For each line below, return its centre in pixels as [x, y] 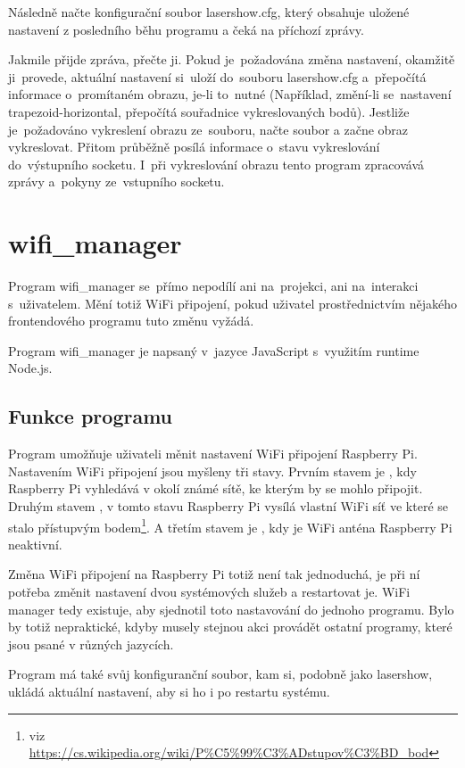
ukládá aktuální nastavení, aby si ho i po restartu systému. [169, 692]
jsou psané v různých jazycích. [91, 644]
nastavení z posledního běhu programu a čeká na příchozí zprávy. [186, 29]
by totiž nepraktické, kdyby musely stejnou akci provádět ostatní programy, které [230, 627]
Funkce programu [91, 416]
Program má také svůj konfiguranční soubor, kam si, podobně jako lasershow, [220, 674]
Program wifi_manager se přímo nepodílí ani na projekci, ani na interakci [213, 286]
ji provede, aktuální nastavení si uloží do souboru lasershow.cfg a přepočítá [217, 76]
